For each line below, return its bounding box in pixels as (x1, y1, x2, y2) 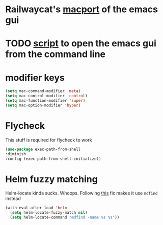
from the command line (5, 48, 106, 60)
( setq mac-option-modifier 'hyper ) (5, 103, 81, 108)
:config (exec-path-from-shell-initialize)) (5, 156, 101, 161)
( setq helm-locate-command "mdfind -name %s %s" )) (10, 215, 120, 220)
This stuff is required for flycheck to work (5, 136, 93, 143)
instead (5, 195, 21, 202)
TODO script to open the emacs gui (5, 38, 157, 49)
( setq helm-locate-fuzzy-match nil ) (10, 210, 88, 215)
